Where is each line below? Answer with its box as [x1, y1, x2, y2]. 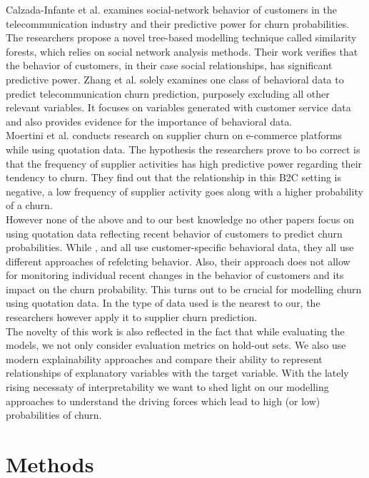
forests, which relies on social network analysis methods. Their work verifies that [6, 44, 358, 59]
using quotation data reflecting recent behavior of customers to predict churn [6, 225, 343, 240]
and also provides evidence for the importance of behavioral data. [6, 113, 293, 128]
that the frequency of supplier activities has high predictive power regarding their [6, 156, 363, 171]
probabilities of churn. [6, 407, 102, 422]
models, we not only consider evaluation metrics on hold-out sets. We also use [6, 337, 346, 352]
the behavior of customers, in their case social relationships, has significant [6, 58, 333, 73]
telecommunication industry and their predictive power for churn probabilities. [6, 16, 350, 31]
